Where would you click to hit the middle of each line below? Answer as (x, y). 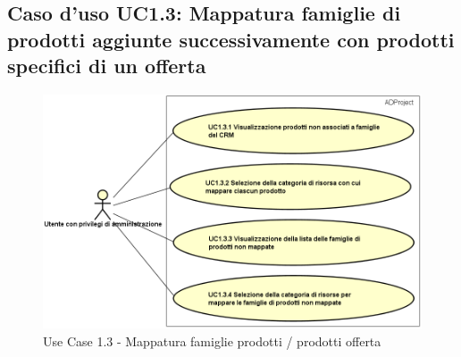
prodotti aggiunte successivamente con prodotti (231, 39)
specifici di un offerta (107, 66)
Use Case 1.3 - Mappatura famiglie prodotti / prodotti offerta (212, 340)
